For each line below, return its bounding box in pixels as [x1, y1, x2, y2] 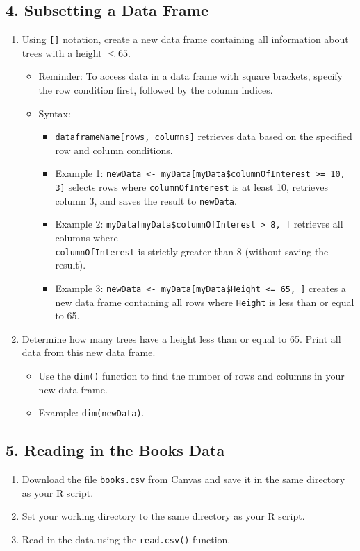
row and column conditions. [55, 142, 173, 157]
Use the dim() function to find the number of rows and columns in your [38, 368, 345, 383]
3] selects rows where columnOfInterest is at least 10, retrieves [55, 180, 329, 194]
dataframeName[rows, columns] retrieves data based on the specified [55, 129, 352, 144]
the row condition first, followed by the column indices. [38, 83, 273, 97]
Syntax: [38, 105, 71, 120]
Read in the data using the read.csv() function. [22, 532, 231, 546]
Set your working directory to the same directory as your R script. [22, 509, 305, 523]
